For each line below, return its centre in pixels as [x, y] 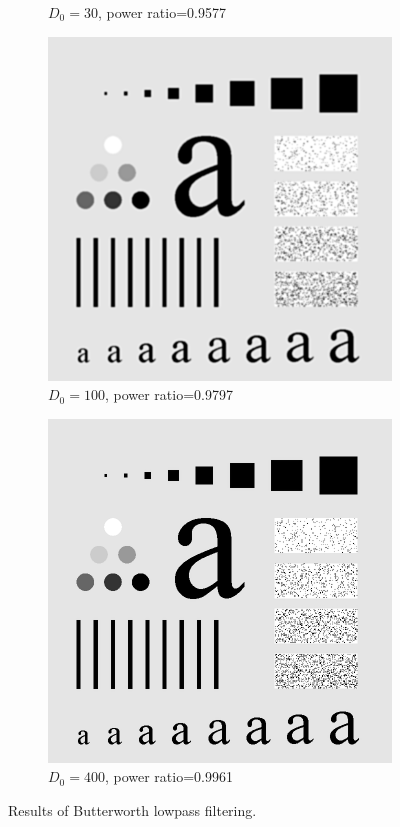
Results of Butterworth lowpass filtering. [132, 809]
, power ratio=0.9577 [161, 12]
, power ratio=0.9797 [168, 394]
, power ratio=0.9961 [168, 776]
